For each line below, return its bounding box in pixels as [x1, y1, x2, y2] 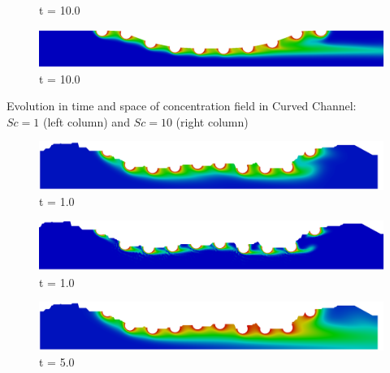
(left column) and [42, 113, 130, 130]
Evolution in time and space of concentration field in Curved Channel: [6, 97, 357, 114]
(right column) [175, 113, 249, 130]
